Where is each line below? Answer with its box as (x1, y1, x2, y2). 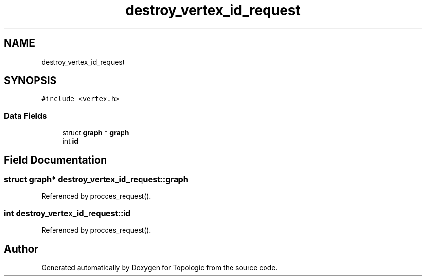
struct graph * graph (62, 129, 129, 137)
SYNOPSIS (4, 75, 57, 87)
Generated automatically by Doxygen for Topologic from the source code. (41, 263, 278, 272)
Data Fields (4, 111, 47, 121)
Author (4, 243, 38, 255)
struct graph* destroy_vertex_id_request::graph (4, 174, 189, 185)
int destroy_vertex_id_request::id (4, 208, 131, 218)
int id (62, 137, 79, 146)
